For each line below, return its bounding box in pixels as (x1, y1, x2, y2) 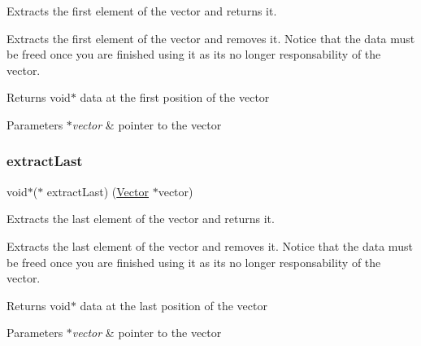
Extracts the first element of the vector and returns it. (7, 2, 277, 19)
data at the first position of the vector (80, 89, 270, 106)
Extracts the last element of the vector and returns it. (7, 210, 275, 227)
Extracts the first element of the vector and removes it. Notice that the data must (7, 29, 415, 46)
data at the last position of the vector (80, 296, 267, 313)
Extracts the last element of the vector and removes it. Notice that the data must (7, 237, 413, 254)
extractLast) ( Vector (46, 182, 149, 199)
